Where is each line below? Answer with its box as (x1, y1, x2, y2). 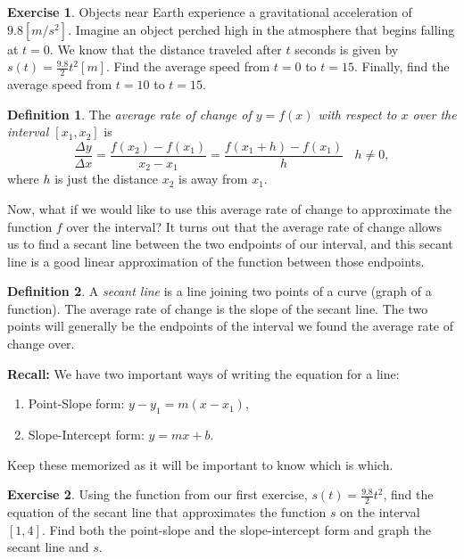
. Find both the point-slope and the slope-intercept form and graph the (41, 520, 431, 538)
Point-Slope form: (28, 394, 125, 413)
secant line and (7, 538, 89, 556)
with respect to (318, 104, 397, 123)
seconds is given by (294, 39, 399, 58)
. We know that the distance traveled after (49, 39, 282, 58)
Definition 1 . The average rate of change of (7, 104, 252, 123)
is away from (178, 169, 248, 188)
